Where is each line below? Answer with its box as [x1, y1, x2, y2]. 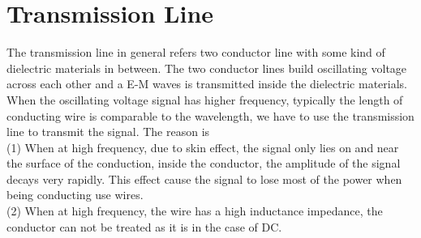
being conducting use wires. [6, 186, 144, 203]
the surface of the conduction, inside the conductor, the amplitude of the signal [6, 155, 401, 172]
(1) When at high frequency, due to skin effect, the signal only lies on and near [6, 138, 399, 155]
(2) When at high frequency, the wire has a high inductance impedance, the [6, 202, 383, 219]
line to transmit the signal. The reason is [6, 123, 210, 140]
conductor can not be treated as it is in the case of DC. [6, 218, 282, 235]
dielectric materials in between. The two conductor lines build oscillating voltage [6, 59, 407, 76]
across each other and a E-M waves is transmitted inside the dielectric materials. [6, 75, 407, 92]
